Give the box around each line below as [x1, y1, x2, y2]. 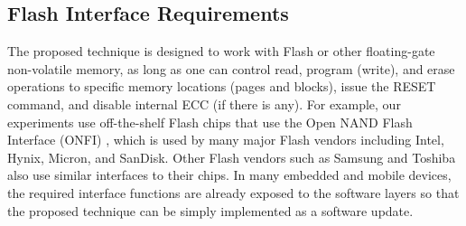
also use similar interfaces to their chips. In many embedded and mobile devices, [7, 165, 452, 184]
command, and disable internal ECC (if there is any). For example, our [7, 94, 401, 113]
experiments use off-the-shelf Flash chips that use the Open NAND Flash [7, 112, 413, 131]
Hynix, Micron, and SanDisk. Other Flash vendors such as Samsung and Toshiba [7, 147, 456, 166]
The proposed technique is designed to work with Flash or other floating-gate [7, 42, 435, 61]
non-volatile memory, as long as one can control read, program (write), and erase [7, 59, 455, 78]
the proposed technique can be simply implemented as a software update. [7, 201, 414, 220]
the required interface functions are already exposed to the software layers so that [7, 183, 460, 202]
